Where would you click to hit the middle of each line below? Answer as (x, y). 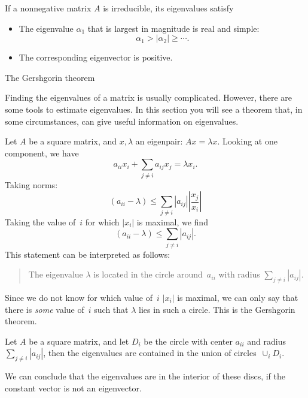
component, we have (42, 153)
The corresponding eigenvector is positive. (96, 57)
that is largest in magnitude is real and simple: (173, 28)
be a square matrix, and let (79, 341)
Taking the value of (40, 221)
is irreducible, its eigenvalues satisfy (168, 8)
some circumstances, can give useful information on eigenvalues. (122, 121)
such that (111, 309)
